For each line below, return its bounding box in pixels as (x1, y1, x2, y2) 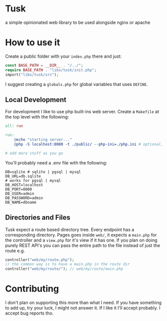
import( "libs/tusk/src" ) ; (5, 72, 59, 77)
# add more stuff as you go (5, 151, 64, 156)
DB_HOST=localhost (5, 182, 43, 187)
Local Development (5, 95, 67, 104)
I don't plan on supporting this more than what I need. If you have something (5, 300, 162, 306)
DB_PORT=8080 (5, 187, 32, 192)
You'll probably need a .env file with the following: (5, 160, 107, 165)
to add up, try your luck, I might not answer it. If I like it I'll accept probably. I (5, 305, 161, 311)
